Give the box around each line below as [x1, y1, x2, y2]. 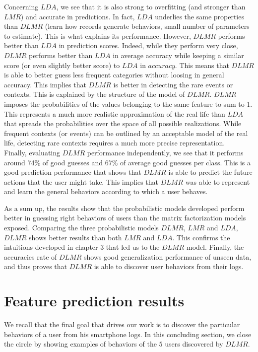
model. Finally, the [186, 242, 244, 252]
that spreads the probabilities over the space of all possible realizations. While [4, 118, 242, 129]
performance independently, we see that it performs [87, 147, 244, 157]
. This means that [175, 60, 229, 70]
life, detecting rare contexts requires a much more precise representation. [4, 138, 225, 148]
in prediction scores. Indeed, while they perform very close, [59, 40, 238, 51]
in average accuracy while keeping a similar [113, 50, 244, 60]
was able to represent [185, 176, 250, 187]
